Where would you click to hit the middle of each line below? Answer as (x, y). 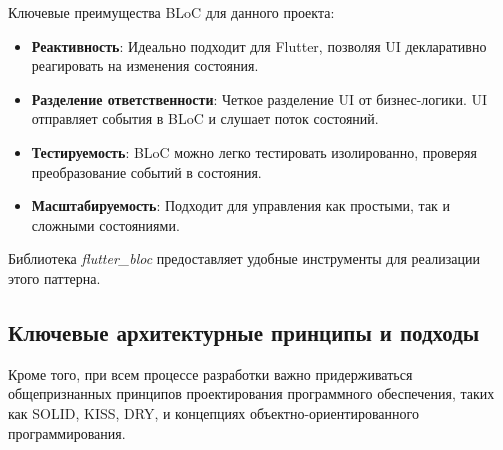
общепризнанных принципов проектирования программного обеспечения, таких (251, 393)
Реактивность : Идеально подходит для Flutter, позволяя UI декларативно (259, 45)
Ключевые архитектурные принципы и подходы (244, 331)
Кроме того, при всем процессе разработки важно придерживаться (210, 373)
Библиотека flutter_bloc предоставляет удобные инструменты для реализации (244, 258)
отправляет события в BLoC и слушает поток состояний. (205, 118)
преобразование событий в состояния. (146, 171)
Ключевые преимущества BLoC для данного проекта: (171, 12)
